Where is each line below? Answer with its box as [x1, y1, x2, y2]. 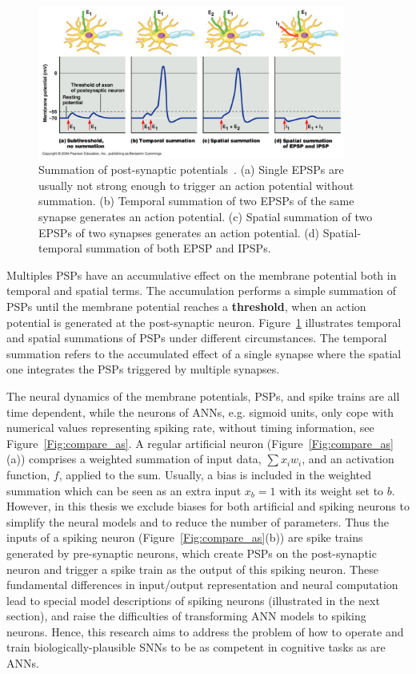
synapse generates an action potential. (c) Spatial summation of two [38, 208, 373, 225]
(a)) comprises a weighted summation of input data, [6, 450, 262, 467]
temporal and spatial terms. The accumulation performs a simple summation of [6, 282, 397, 299]
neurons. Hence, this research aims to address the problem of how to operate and [6, 623, 404, 640]
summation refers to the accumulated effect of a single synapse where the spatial [6, 345, 402, 361]
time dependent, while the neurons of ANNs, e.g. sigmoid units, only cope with [6, 403, 394, 420]
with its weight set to [279, 482, 384, 498]
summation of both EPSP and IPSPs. [86, 240, 271, 256]
